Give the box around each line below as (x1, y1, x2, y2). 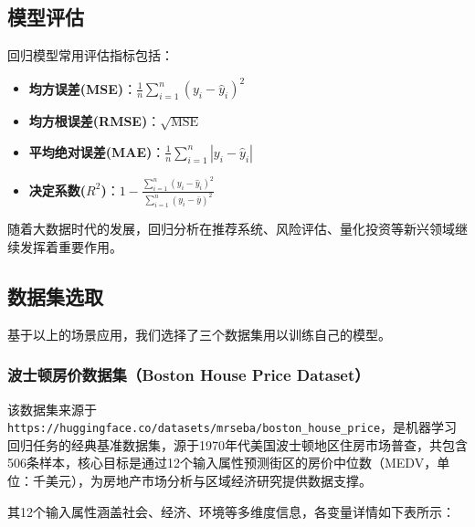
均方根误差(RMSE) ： (28, 111, 161, 131)
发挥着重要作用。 (19, 237, 122, 257)
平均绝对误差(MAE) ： (28, 142, 165, 161)
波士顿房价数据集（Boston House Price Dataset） (7, 364, 370, 386)
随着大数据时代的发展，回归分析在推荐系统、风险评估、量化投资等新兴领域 (7, 219, 455, 238)
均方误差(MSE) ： (28, 79, 137, 98)
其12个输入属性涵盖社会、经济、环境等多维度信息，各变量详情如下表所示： (7, 501, 455, 521)
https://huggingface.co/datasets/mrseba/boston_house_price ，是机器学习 (7, 417, 458, 437)
